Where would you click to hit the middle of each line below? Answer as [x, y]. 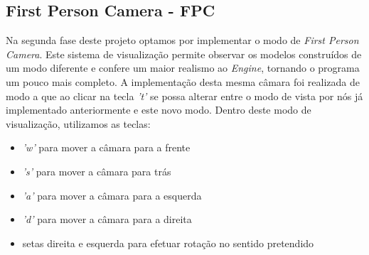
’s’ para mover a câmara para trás [97, 171]
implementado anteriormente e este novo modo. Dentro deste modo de [159, 110]
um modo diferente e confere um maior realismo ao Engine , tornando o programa [183, 68]
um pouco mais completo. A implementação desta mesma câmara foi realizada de [183, 81]
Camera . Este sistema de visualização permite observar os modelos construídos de [184, 54]
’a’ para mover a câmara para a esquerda [112, 195]
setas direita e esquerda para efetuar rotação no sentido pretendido [168, 243]
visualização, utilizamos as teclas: [78, 123]
